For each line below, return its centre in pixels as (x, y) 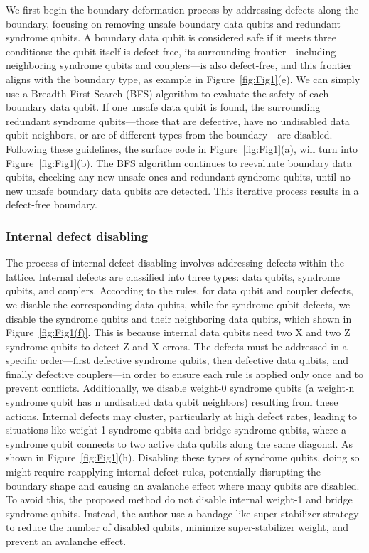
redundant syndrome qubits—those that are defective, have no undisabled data (178, 120)
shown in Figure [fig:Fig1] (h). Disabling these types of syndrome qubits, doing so (183, 457)
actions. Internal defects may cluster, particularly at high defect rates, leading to (182, 415)
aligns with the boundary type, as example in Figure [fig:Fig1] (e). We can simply (183, 79)
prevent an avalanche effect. (66, 541)
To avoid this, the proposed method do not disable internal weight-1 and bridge (179, 499)
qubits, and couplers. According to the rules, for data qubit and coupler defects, (180, 290)
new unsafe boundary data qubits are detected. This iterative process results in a (182, 190)
